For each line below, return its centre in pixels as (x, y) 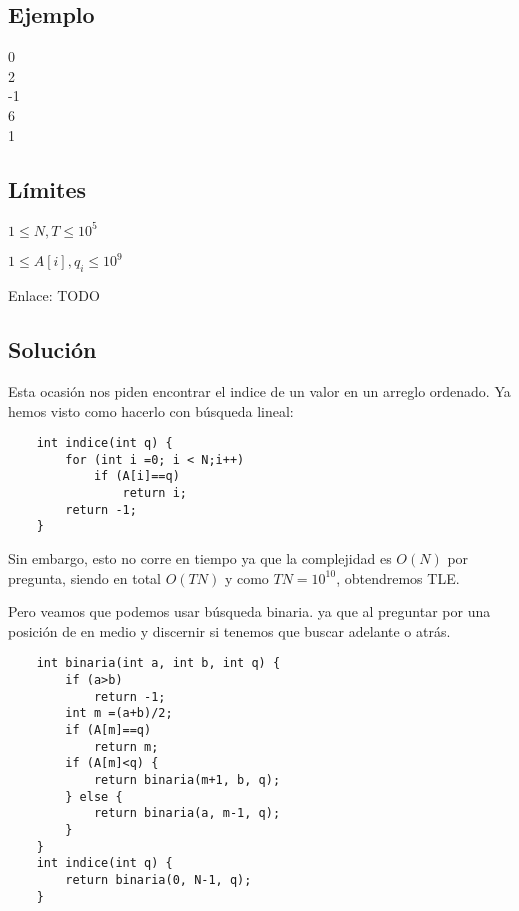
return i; (154, 493)
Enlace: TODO (54, 295)
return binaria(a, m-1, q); (187, 813)
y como (246, 577)
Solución (52, 349)
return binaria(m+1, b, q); (187, 780)
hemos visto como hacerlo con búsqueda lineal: (151, 410)
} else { (94, 796)
